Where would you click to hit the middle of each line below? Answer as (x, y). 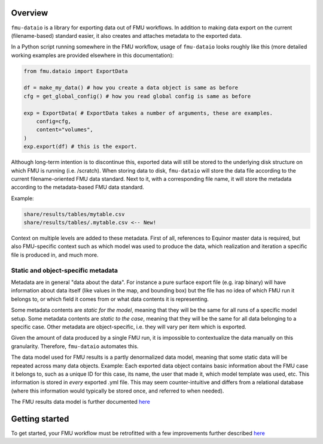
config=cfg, (54, 122)
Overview (30, 13)
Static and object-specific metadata (65, 270)
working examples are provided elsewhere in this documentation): (92, 55)
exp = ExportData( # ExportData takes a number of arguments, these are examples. (148, 113)
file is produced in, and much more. (55, 255)
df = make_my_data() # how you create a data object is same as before (131, 88)
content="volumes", (65, 130)
